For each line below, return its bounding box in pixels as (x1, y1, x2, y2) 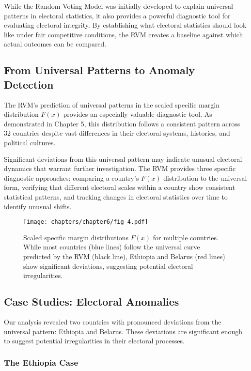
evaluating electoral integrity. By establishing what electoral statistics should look (4, 20, 247, 30)
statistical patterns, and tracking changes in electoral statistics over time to (4, 191, 228, 201)
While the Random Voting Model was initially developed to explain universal (4, 1, 233, 11)
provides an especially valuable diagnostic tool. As (63, 109, 212, 119)
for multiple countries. (153, 232, 219, 242)
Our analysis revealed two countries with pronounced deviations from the (4, 316, 221, 326)
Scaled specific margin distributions (23, 232, 128, 242)
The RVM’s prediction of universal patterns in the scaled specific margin (4, 99, 220, 109)
